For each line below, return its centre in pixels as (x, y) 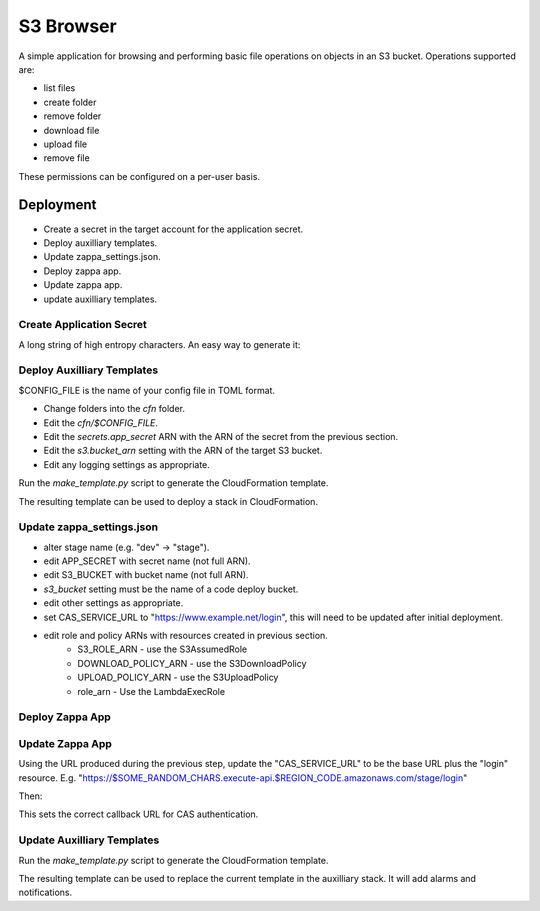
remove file (66, 158)
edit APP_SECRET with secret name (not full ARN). (147, 561)
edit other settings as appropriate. (113, 603)
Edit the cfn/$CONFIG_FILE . (101, 422)
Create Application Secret (82, 325)
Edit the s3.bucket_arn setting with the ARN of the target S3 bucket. (183, 451)
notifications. (45, 892)
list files (59, 88)
